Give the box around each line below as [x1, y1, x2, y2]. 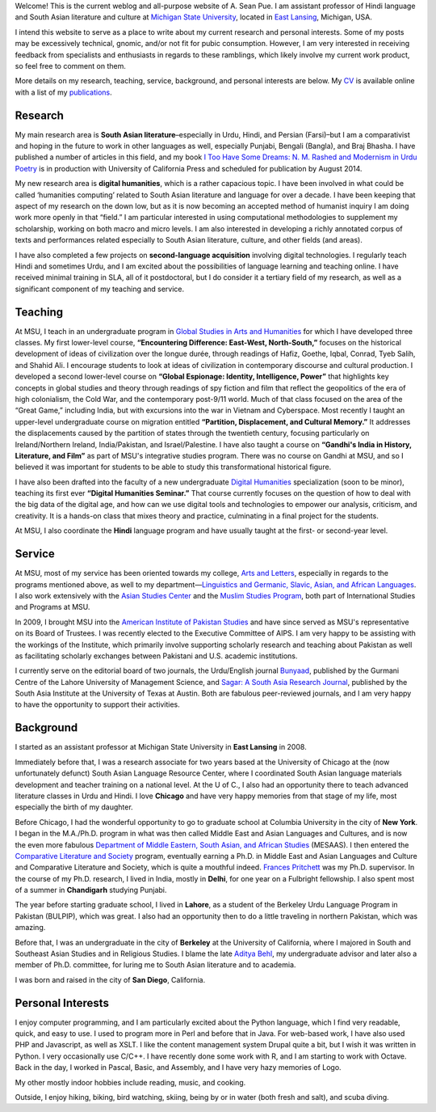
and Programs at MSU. [15, 603, 90, 612]
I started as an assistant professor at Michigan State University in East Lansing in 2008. [15, 742, 307, 752]
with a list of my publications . [15, 87, 112, 97]
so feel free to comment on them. [15, 61, 127, 70]
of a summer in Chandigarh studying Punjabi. [15, 886, 167, 895]
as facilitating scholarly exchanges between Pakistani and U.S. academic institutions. [15, 651, 298, 661]
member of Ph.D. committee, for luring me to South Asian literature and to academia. [15, 960, 296, 970]
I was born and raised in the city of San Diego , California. [15, 975, 206, 984]
